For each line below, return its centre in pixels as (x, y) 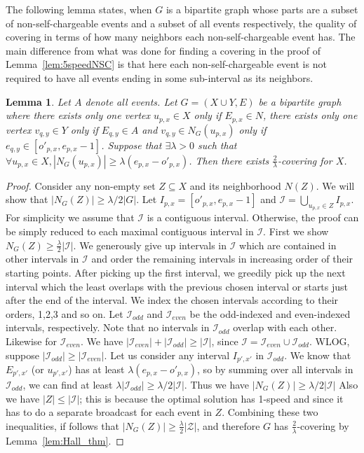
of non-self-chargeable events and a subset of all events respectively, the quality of (181, 23)
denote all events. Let (131, 101)
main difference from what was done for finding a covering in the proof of (163, 50)
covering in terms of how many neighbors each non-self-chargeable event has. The (181, 37)
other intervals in (42, 259)
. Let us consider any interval (167, 355)
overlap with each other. (285, 327)
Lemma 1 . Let (38, 101)
